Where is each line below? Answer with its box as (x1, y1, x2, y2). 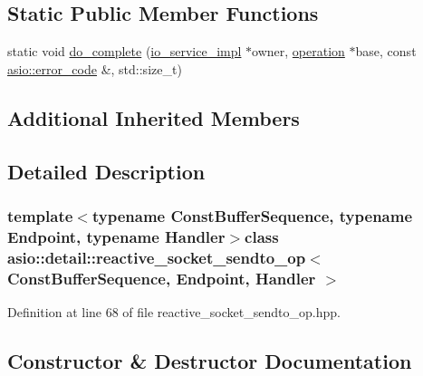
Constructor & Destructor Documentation (7, 346, 412, 374)
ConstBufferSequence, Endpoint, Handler (7, 266, 316, 289)
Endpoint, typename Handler (7, 225, 226, 247)
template (7, 204, 73, 227)
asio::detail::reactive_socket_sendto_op (7, 246, 306, 268)
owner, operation (252, 42, 345, 61)
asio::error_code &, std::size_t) (7, 59, 182, 78)
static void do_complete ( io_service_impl (7, 42, 242, 61)
